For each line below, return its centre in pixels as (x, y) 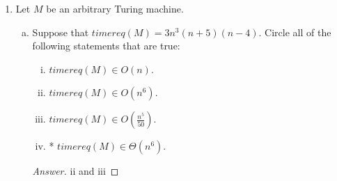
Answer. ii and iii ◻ (76, 171)
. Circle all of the (295, 32)
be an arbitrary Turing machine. (115, 8)
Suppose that (61, 32)
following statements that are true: (106, 46)
